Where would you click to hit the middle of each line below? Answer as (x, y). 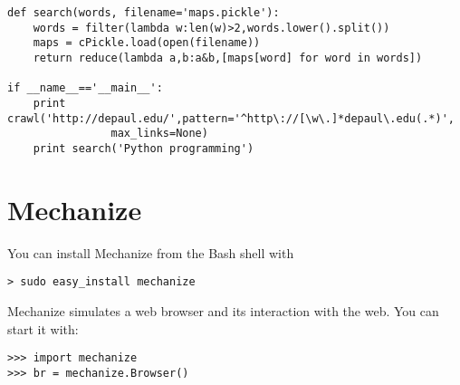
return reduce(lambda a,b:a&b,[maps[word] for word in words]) (228, 58)
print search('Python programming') (144, 148)
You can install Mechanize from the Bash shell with (151, 252)
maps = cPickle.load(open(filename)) (147, 43)
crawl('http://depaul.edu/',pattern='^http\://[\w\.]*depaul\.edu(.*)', (231, 118)
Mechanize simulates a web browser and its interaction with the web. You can (223, 310)
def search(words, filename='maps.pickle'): (144, 13)
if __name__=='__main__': (85, 88)
